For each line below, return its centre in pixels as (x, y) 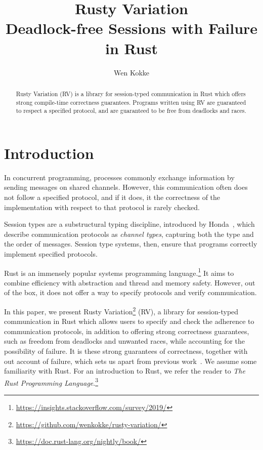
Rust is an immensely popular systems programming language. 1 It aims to (119, 272)
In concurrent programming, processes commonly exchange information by (119, 177)
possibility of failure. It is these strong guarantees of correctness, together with (126, 351)
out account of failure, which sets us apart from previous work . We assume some (130, 361)
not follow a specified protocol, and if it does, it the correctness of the (112, 197)
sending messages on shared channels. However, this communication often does (126, 187)
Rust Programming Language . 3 (51, 382)
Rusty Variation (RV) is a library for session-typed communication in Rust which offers (131, 93)
